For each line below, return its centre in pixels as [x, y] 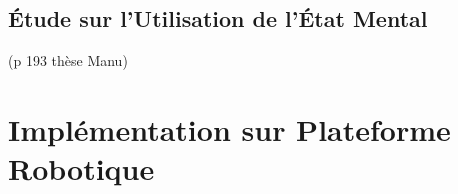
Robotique [81, 168]
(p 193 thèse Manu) [68, 60]
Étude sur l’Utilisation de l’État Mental [218, 18]
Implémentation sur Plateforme [229, 128]
